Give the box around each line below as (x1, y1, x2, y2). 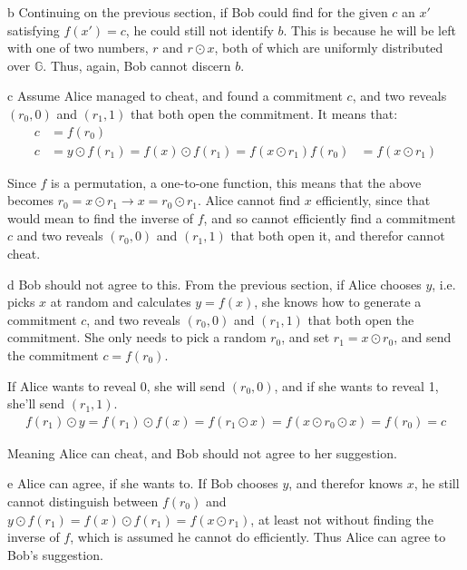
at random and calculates (50, 292, 191, 311)
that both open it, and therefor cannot (230, 226, 445, 245)
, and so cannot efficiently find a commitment (203, 208, 456, 227)
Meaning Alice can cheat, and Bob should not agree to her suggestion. (7, 443, 397, 462)
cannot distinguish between (7, 491, 159, 510)
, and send (394, 328, 452, 347)
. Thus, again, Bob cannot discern (43, 55, 231, 74)
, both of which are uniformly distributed (214, 38, 443, 57)
